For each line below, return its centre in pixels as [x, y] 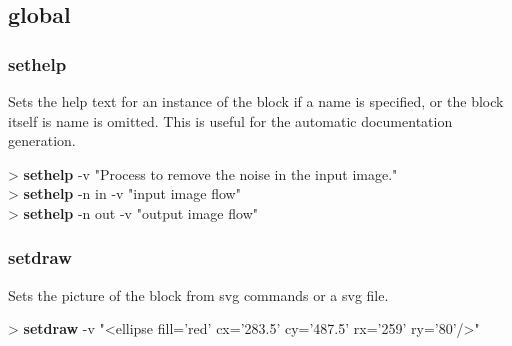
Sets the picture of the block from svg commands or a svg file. [198, 294]
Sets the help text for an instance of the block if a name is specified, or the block [256, 101]
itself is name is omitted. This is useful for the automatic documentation [230, 120]
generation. [42, 140]
